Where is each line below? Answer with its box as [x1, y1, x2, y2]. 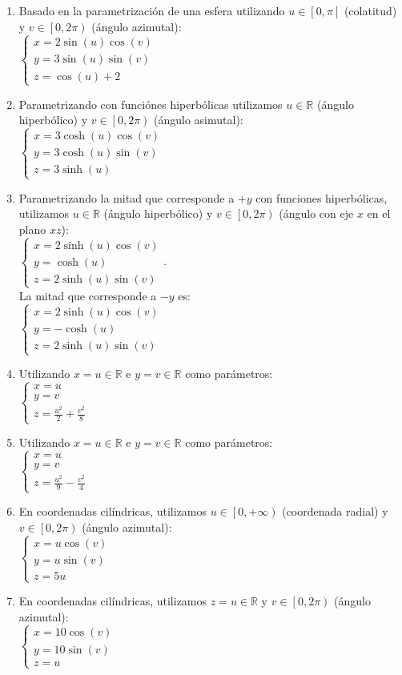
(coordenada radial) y [282, 503, 388, 520]
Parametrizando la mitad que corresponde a [18, 189, 235, 206]
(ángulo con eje [279, 205, 354, 222]
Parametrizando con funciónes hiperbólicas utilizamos [18, 95, 283, 112]
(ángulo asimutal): [154, 111, 243, 128]
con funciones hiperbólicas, [255, 189, 388, 206]
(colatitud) [344, 2, 397, 18]
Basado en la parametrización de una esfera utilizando [18, 2, 285, 18]
